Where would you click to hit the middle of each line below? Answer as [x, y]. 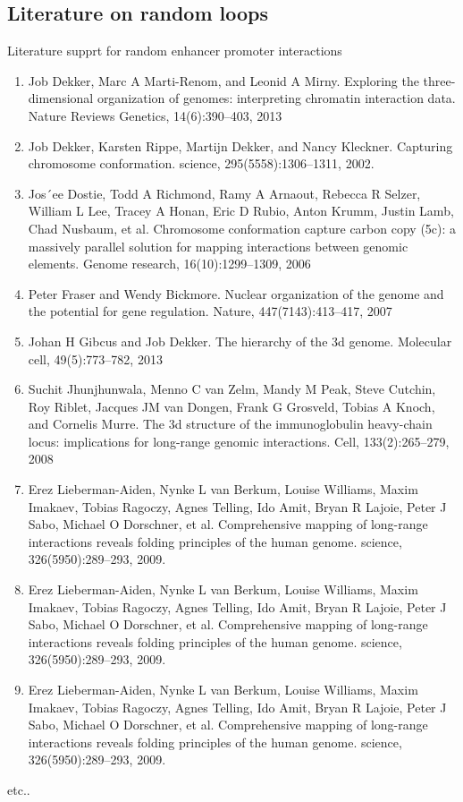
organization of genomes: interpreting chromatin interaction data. [276, 98]
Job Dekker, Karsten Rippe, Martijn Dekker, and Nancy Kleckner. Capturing [240, 145]
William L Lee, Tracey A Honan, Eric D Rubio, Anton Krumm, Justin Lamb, [241, 211]
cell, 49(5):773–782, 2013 [95, 358]
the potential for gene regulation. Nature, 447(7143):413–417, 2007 [210, 311]
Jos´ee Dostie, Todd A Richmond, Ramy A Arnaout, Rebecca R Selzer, [224, 193]
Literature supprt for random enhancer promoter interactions [175, 51]
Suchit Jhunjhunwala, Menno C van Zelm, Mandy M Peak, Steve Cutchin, [232, 389]
